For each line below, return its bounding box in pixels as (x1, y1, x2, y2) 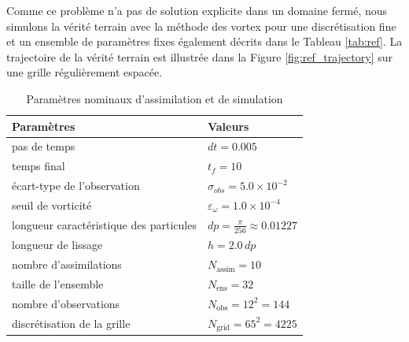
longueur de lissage (12, 236, 103, 253)
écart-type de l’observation (12, 177, 140, 194)
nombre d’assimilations (12, 256, 122, 273)
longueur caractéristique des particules (12, 217, 197, 233)
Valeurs (207, 117, 249, 134)
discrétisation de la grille (12, 315, 131, 332)
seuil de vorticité (12, 196, 92, 213)
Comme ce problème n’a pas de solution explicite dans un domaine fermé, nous (6, 2, 388, 18)
